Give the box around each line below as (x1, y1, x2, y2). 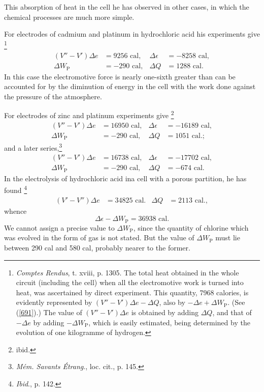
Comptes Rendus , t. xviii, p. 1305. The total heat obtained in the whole (16, 267, 239, 277)
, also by (159, 297, 185, 307)
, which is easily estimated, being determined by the (88, 317, 250, 327)
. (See (227, 297, 245, 307)
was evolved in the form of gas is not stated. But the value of (4, 232, 194, 243)
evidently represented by (16, 297, 92, 307)
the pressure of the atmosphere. (4, 91, 102, 101)
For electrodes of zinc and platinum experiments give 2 (4, 108, 174, 120)
